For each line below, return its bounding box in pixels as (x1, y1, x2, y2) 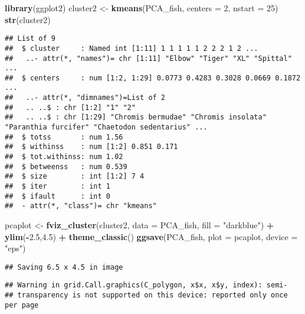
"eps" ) (5, 242, 26, 254)
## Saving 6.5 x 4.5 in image (5, 263, 123, 271)
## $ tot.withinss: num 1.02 (5, 153, 123, 161)
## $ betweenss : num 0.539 (5, 162, 127, 171)
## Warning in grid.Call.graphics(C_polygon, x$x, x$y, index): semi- (5, 281, 288, 290)
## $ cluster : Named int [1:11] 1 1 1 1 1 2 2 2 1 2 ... (5, 44, 258, 53)
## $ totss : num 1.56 (5, 132, 123, 141)
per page (5, 300, 39, 309)
